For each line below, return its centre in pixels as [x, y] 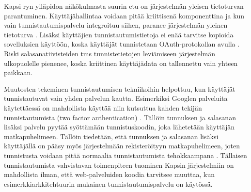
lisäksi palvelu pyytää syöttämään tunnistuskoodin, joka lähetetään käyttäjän [119, 127]
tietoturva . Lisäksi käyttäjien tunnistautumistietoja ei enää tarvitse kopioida [119, 34]
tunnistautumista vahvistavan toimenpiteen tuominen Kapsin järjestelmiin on [119, 165]
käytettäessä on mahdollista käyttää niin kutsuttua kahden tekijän [103, 107]
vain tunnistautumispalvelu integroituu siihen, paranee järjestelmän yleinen [116, 25]
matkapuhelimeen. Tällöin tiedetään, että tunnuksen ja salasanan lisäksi [111, 136]
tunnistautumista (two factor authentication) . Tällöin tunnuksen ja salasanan [120, 117]
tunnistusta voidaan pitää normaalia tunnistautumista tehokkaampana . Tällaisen [125, 155]
